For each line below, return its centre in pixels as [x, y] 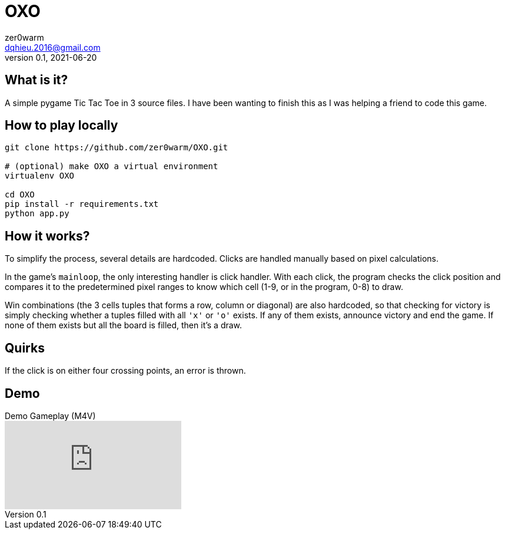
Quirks [25, 348]
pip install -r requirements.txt [82, 204]
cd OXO [20, 195]
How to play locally [62, 126]
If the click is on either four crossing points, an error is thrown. [125, 371]
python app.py [37, 214]
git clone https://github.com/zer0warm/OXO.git [117, 148]
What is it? [36, 80]
